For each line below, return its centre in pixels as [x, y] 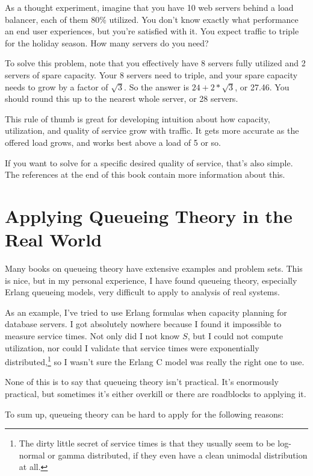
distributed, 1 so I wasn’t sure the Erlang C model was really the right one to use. [155, 361]
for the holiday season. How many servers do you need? [107, 42]
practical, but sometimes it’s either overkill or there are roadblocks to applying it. [156, 394]
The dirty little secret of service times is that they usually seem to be [147, 443]
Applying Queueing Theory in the [149, 215]
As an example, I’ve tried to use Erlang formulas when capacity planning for [146, 312]
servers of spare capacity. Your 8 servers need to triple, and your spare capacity [151, 74]
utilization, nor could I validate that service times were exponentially [132, 347]
